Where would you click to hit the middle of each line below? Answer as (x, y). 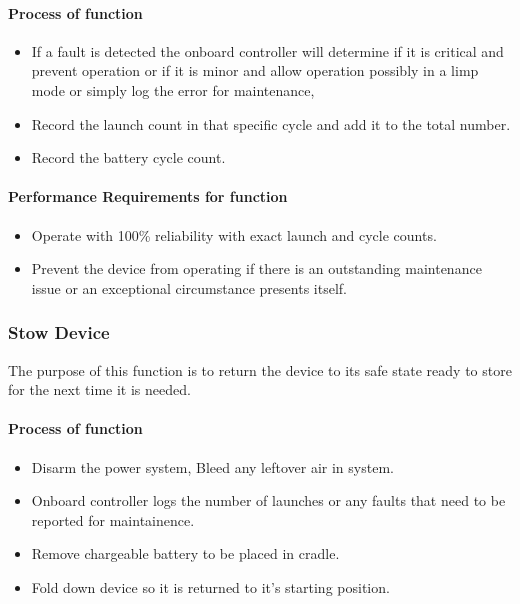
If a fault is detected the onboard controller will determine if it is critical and (267, 50)
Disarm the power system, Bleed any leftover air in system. (212, 466)
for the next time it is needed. (99, 389)
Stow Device (59, 332)
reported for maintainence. (113, 519)
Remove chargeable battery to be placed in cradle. (185, 553)
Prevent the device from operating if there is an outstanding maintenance (256, 268)
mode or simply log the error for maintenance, (173, 89)
